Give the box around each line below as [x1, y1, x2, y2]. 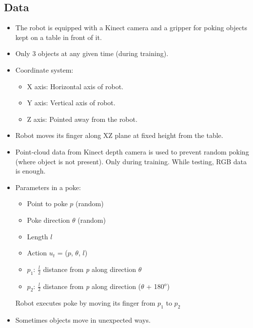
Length [27, 231, 48, 241]
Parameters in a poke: [15, 182, 81, 192]
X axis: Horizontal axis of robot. [27, 81, 124, 91]
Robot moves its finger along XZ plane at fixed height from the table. [15, 130, 223, 140]
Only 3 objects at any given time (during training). [15, 48, 169, 58]
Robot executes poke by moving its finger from [15, 298, 156, 308]
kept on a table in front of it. [15, 32, 102, 42]
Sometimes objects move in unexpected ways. [15, 315, 151, 325]
